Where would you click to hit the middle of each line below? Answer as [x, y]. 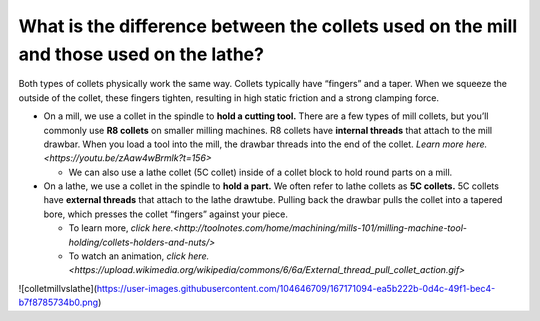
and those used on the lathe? [141, 54]
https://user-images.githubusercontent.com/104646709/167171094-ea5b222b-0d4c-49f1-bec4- [296, 288]
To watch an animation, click [127, 256]
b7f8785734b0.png [58, 302]
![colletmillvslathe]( [57, 288]
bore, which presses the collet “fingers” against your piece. [166, 214]
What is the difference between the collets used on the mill [268, 26]
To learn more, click [109, 228]
